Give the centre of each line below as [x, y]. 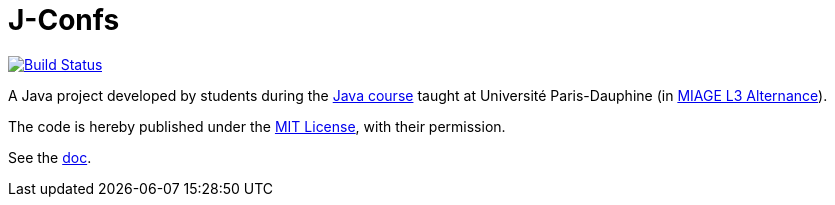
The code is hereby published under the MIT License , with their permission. [257, 126]
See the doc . [50, 157]
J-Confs [64, 20]
